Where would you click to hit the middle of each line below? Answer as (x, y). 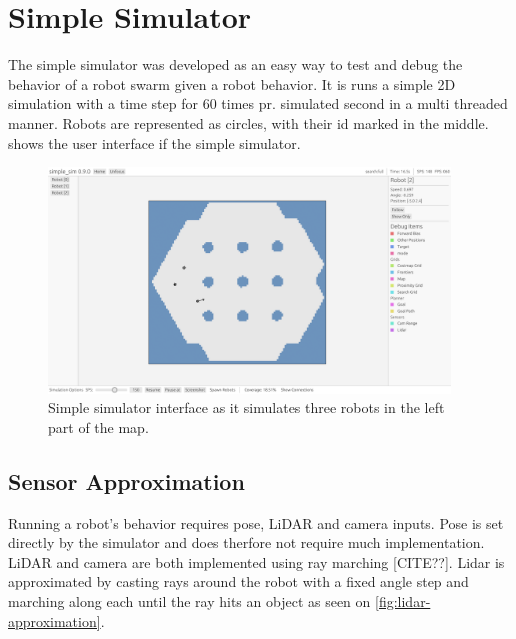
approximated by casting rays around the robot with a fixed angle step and (238, 581)
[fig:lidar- (403, 601)
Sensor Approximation (126, 480)
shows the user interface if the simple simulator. (154, 142)
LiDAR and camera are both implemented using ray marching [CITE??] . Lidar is (256, 561)
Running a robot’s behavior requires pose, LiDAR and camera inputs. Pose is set (256, 522)
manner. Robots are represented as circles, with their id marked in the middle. (248, 122)
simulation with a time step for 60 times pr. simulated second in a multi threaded (258, 103)
